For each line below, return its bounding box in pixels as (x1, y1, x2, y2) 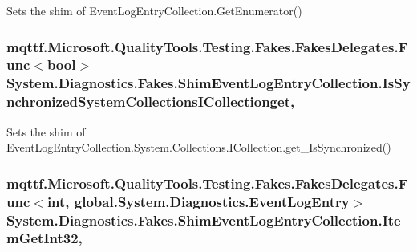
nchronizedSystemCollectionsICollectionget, (6, 91, 295, 112)
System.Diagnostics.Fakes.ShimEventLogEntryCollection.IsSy (6, 73, 411, 93)
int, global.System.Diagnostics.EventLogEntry (47, 191, 350, 211)
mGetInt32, (6, 228, 83, 248)
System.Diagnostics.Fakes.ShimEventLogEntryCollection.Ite (6, 209, 401, 230)
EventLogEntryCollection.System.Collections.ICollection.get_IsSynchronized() (6, 139, 391, 156)
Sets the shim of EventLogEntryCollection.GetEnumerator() (6, 2, 302, 18)
